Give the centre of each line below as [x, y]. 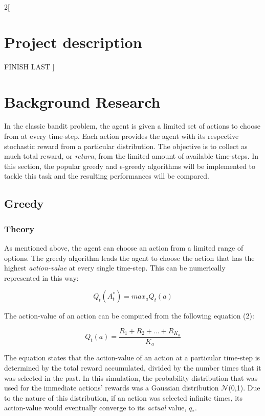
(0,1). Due [244, 388]
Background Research [82, 101]
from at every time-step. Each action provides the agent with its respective [122, 136]
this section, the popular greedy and [61, 166]
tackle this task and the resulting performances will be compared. [107, 176]
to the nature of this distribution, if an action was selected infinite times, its [124, 397]
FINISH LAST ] [29, 66]
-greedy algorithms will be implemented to [189, 166]
